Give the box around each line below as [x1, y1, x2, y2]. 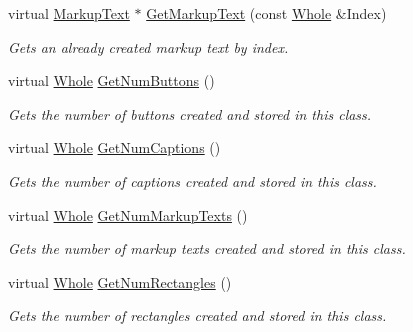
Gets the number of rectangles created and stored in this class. [8, 305, 387, 326]
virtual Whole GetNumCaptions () [8, 137, 221, 158]
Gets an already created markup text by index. [8, 36, 289, 57]
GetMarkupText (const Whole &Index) [146, 3, 387, 23]
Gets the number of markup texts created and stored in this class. [8, 238, 406, 259]
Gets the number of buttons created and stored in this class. [8, 103, 372, 124]
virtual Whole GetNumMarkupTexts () [8, 204, 248, 225]
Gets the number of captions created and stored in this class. [8, 170, 377, 191]
